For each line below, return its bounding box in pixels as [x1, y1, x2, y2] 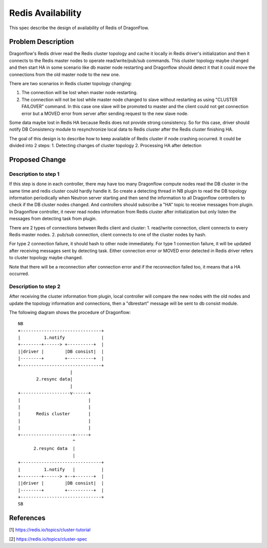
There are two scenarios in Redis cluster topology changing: [9, 81, 132, 87]
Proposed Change [9, 155, 66, 164]
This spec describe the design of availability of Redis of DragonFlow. [9, 25, 149, 31]
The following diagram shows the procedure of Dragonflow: [9, 309, 131, 315]
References [9, 514, 45, 522]
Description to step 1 [9, 170, 60, 177]
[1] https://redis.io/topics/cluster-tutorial [9, 527, 91, 533]
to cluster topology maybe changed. [9, 255, 83, 261]
